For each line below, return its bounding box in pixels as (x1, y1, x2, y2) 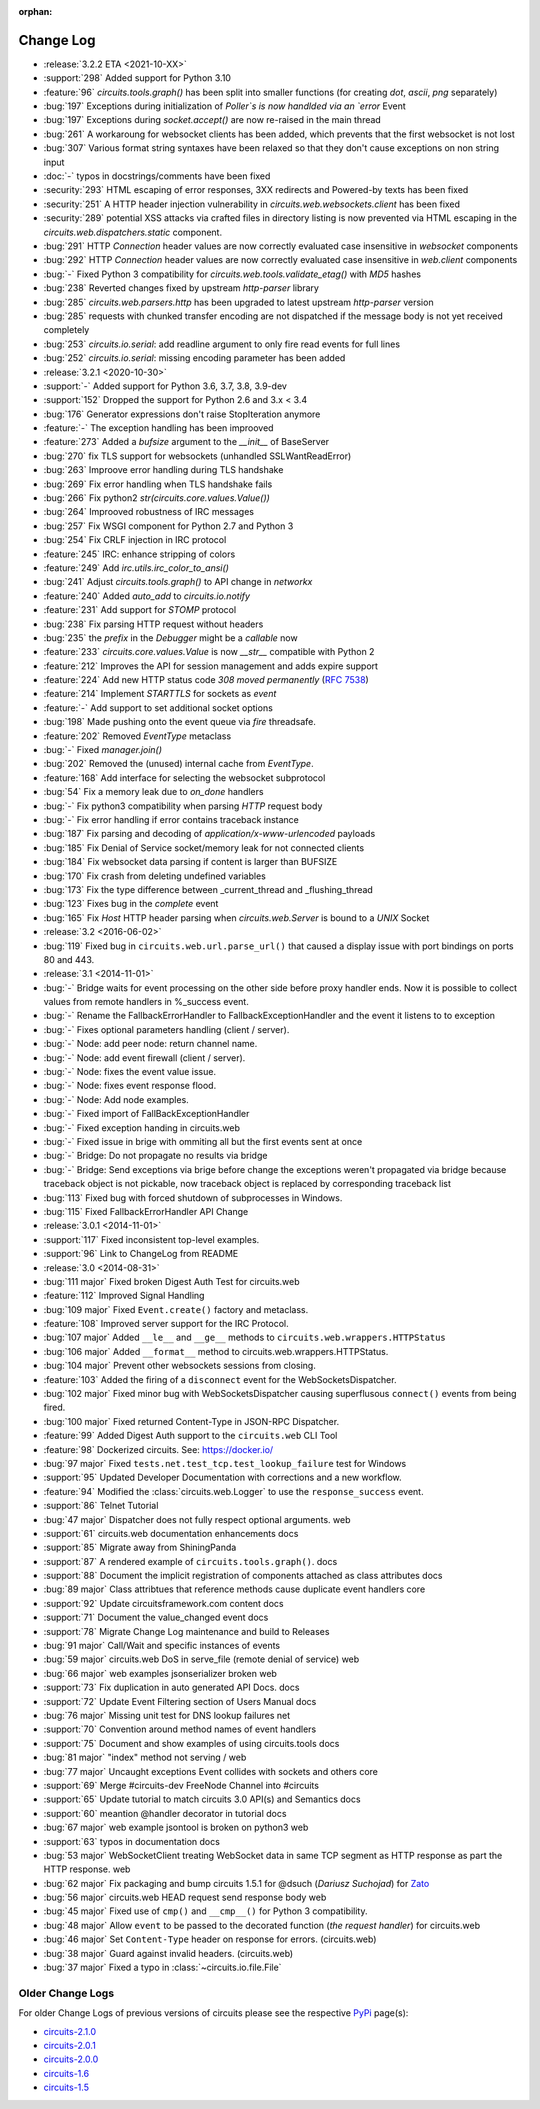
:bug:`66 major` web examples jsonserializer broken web (43, 1667, 277, 1679)
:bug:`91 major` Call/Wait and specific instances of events (43, 1640, 280, 1652)
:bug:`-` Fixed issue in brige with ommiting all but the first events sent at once (43, 1135, 363, 1147)
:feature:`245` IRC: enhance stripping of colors (43, 548, 236, 560)
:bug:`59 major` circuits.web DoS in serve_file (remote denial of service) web (43, 1653, 360, 1665)
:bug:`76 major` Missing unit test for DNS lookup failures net (43, 1710, 290, 1721)
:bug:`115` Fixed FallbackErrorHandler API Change (43, 1205, 249, 1217)
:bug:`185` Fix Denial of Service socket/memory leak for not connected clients (43, 841, 365, 854)
